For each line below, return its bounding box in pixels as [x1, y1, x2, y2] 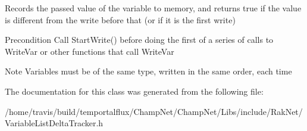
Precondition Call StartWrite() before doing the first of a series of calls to [5, 33, 274, 46]
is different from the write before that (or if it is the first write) [5, 13, 236, 26]
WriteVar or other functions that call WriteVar [5, 45, 174, 57]
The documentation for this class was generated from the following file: [5, 85, 264, 97]
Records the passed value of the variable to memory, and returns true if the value [5, 2, 302, 14]
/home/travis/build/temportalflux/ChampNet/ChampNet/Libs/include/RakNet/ [5, 105, 303, 117]
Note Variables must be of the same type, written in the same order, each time [5, 65, 292, 77]
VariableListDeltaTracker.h [5, 117, 104, 129]
